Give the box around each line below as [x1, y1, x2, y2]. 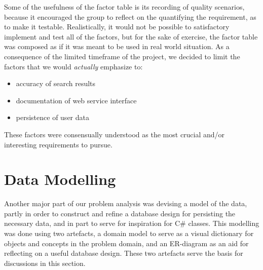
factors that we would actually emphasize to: [4, 61, 143, 71]
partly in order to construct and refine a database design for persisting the [4, 208, 236, 218]
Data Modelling [4, 169, 116, 189]
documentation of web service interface [16, 95, 137, 105]
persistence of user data [16, 112, 89, 123]
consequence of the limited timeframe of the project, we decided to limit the [4, 51, 240, 61]
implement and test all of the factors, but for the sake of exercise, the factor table [4, 31, 258, 42]
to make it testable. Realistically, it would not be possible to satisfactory [4, 21, 230, 32]
